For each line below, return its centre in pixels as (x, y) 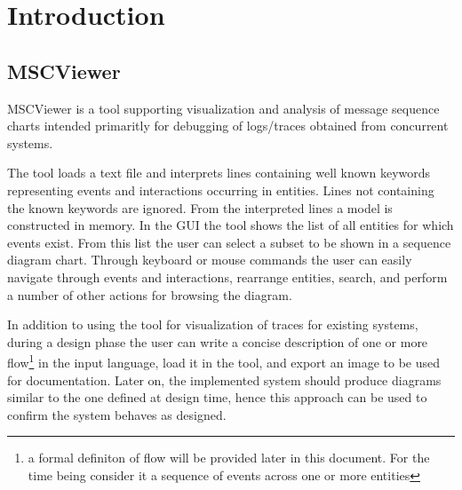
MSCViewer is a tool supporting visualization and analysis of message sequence (223, 108)
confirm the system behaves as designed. (117, 414)
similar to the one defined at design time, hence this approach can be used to (217, 397)
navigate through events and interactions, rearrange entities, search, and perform (227, 277)
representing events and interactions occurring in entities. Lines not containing (221, 190)
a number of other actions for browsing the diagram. (150, 294)
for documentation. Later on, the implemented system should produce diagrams (224, 379)
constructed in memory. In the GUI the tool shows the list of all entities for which (231, 225)
